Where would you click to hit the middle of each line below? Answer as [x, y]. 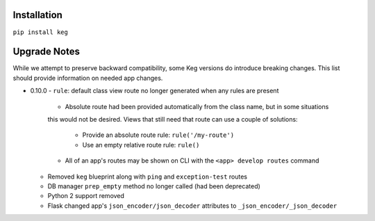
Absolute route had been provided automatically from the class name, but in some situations [197, 106]
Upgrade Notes [46, 52]
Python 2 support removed [86, 196]
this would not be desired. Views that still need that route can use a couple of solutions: [173, 119]
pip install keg [41, 32]
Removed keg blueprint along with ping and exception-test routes [148, 177]
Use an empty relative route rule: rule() [141, 145]
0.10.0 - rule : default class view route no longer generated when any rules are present [155, 91]
